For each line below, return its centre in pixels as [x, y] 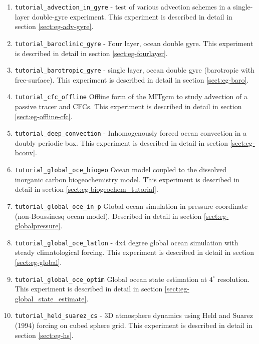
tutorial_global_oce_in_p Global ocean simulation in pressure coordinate [131, 206]
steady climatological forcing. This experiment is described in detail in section [135, 252]
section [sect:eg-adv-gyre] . [54, 26]
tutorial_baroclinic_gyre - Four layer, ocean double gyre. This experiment [134, 43]
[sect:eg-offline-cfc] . [44, 116]
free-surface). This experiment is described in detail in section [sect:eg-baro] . [132, 79]
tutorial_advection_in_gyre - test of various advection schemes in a [123, 7]
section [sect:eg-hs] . [44, 335]
